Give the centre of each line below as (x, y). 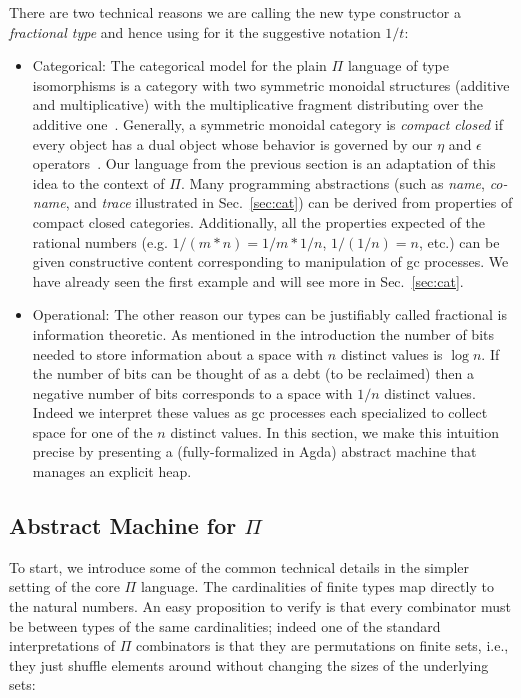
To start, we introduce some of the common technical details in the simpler (239, 566)
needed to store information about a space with (178, 353)
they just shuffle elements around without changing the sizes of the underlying (249, 664)
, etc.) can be (459, 241)
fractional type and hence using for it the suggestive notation (195, 31)
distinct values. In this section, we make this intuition (335, 431)
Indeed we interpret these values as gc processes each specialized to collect (260, 412)
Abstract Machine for (123, 525)
